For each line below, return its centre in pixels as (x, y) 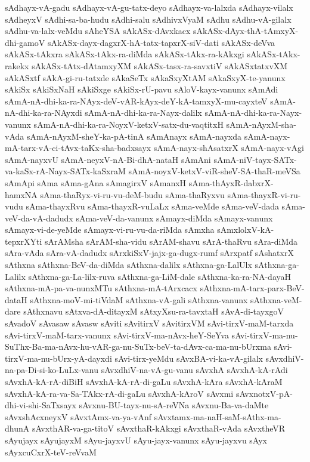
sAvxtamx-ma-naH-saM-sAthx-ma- (218, 416)
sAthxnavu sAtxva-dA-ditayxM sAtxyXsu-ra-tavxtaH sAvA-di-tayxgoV (154, 311)
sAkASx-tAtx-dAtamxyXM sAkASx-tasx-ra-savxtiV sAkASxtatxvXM (160, 65)
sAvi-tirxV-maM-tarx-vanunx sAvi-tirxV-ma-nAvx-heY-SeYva (117, 335)
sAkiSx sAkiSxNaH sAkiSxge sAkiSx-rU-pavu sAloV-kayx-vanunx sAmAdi (142, 89)
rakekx (17, 65)
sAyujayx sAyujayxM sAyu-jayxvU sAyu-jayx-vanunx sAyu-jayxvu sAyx (136, 440)
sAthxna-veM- (276, 299)
